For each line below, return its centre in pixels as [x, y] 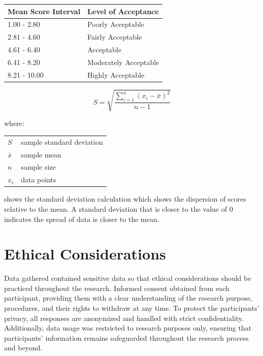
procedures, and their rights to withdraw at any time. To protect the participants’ [132, 308]
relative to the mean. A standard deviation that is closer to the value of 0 [119, 208]
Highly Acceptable [116, 74]
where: [14, 123]
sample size [38, 167]
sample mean [41, 154]
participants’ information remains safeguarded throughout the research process [126, 337]
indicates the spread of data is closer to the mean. [82, 219]
